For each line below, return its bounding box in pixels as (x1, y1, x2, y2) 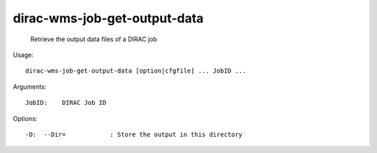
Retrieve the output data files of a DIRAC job (30, 35, 157, 43)
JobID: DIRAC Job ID (25, 99, 107, 107)
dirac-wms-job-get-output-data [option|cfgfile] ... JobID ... (25, 67, 246, 75)
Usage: (13, 50, 34, 59)
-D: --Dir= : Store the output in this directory (25, 130, 243, 138)
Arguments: (13, 82, 47, 91)
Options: (13, 114, 38, 122)
